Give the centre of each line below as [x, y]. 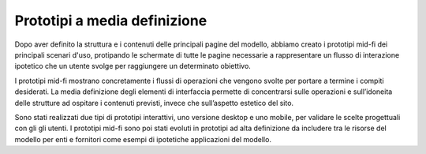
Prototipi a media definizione [111, 21]
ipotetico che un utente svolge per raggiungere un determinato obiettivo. [133, 66]
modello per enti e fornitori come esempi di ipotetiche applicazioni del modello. [143, 139]
